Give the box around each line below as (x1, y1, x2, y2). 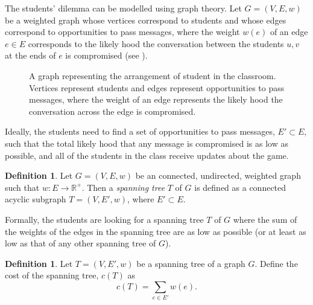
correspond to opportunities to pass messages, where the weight (5, 25, 240, 38)
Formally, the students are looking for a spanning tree (5, 213, 204, 225)
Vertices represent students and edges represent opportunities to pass (29, 81, 285, 94)
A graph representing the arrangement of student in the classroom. (29, 69, 276, 82)
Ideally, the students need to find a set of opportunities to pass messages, (5, 125, 275, 138)
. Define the (255, 257, 298, 269)
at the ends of (5, 49, 56, 62)
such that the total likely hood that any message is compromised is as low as (5, 136, 288, 149)
